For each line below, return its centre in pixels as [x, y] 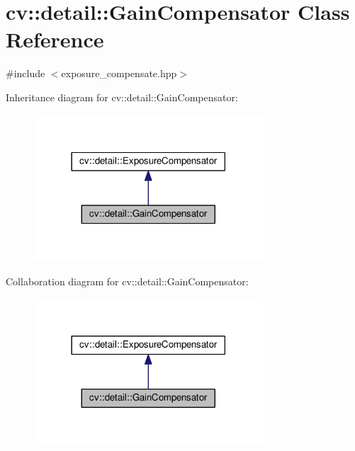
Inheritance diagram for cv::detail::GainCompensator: [122, 97]
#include [26, 73]
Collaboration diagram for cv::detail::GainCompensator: [127, 281]
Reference [55, 39]
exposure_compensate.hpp [119, 73]
